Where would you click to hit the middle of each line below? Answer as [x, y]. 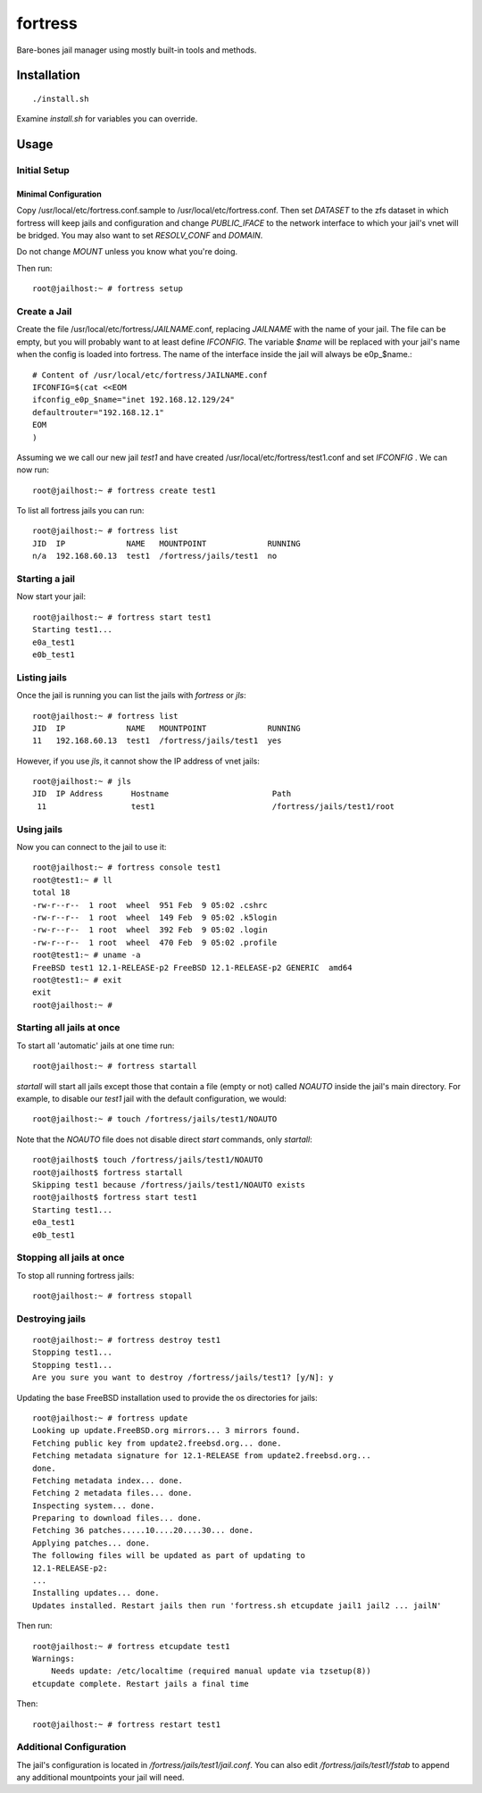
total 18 [51, 892]
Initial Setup [43, 171]
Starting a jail [46, 579]
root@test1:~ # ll [73, 880]
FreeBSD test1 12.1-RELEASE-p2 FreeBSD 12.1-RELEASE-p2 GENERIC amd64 [192, 967]
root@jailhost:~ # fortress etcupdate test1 [132, 1646]
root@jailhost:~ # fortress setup [108, 289]
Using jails [39, 829]
